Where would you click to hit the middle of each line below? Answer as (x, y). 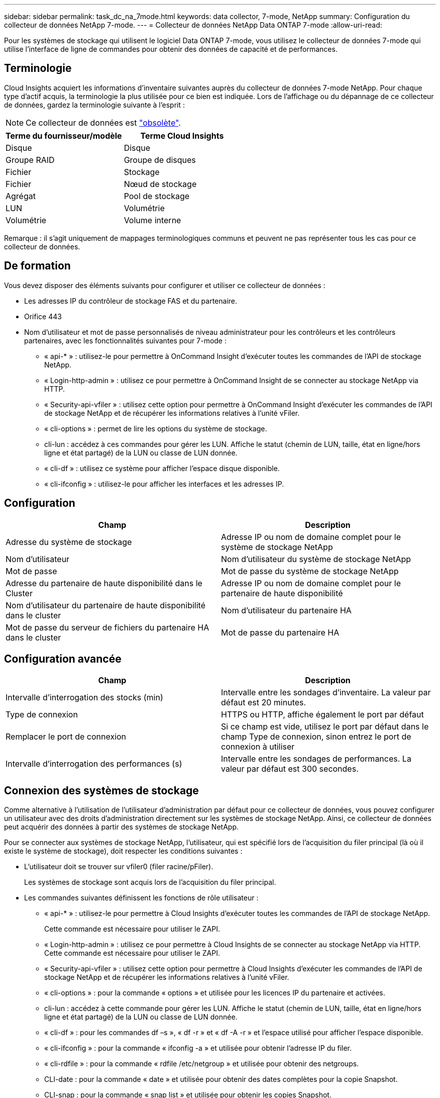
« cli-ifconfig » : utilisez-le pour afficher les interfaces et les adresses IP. (164, 484)
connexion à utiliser (258, 747)
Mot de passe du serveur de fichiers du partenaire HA (107, 627)
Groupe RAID (30, 160)
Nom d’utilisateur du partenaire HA (286, 610)
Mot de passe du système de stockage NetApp (310, 571)
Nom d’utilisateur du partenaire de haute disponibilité (106, 605)
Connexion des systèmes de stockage (101, 790)
